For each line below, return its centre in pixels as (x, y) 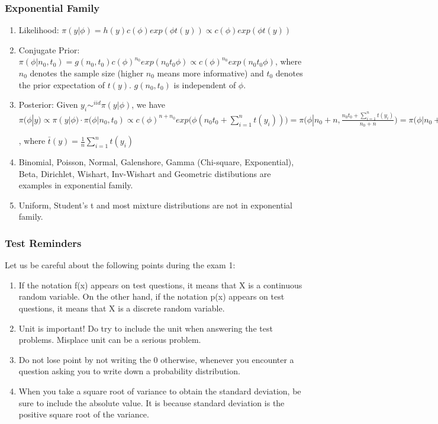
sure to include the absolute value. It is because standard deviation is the (152, 402)
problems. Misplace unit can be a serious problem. (110, 340)
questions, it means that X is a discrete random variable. (122, 308)
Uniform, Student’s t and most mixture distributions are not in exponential (155, 205)
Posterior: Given (48, 105)
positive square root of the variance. (84, 414)
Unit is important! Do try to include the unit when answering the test (146, 328)
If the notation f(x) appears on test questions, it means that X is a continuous (160, 285)
